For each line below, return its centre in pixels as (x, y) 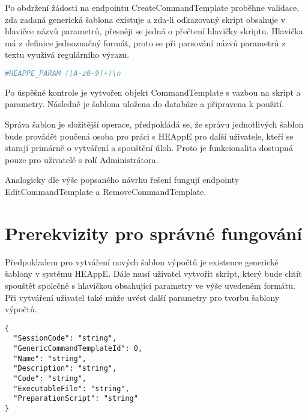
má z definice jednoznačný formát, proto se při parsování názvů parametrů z (145, 42)
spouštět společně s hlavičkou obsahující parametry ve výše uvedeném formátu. (150, 285)
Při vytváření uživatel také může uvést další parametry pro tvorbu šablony (142, 297)
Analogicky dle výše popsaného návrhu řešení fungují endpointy (122, 180)
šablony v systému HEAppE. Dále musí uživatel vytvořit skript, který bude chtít (153, 273)
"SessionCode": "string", (65, 338)
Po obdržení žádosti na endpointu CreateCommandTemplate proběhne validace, (152, 7)
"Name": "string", (50, 358)
